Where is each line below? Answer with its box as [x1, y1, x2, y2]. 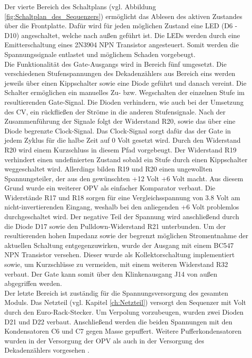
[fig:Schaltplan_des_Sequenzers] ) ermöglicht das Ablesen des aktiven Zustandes [4, 11, 243, 21]
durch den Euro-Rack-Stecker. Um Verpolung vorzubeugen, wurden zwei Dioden [4, 307, 244, 317]
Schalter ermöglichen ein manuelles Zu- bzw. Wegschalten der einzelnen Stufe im [4, 87, 245, 97]
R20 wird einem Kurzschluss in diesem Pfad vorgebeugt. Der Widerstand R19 [4, 144, 236, 154]
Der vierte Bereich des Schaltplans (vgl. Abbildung [4, 1, 156, 11]
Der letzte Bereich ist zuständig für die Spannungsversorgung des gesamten [4, 287, 228, 298]
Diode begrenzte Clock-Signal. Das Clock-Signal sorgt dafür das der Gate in [4, 125, 231, 135]
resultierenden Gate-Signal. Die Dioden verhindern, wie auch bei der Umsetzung [4, 96, 244, 107]
